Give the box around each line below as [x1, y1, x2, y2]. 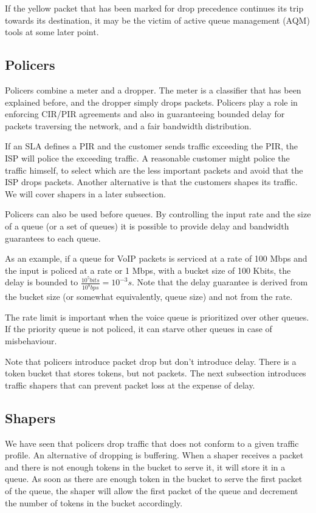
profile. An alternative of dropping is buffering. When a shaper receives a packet [5, 449, 304, 461]
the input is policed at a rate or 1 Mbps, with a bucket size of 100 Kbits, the [5, 263, 291, 276]
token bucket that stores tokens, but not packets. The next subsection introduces [5, 367, 306, 379]
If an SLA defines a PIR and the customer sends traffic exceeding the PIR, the [5, 140, 298, 152]
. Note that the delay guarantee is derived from [132, 276, 308, 288]
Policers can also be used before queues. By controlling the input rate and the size [5, 208, 311, 220]
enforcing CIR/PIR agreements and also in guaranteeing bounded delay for [5, 107, 285, 120]
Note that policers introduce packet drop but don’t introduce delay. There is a [5, 355, 297, 367]
